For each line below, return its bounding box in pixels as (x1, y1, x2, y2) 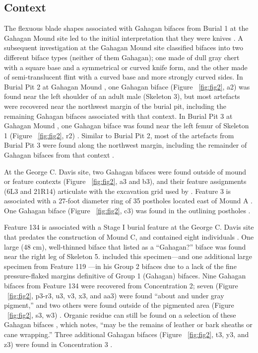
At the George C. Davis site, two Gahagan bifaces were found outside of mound (4, 166, 247, 176)
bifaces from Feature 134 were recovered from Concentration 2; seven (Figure (4, 280, 238, 291)
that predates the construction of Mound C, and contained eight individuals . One (4, 232, 254, 242)
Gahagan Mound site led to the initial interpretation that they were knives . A (4, 32, 243, 43)
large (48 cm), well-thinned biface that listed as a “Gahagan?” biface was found (4, 241, 246, 252)
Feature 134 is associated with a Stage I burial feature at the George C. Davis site (4, 222, 254, 232)
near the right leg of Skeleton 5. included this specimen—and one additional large (4, 251, 253, 262)
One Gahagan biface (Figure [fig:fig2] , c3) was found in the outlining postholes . (4, 205, 251, 215)
